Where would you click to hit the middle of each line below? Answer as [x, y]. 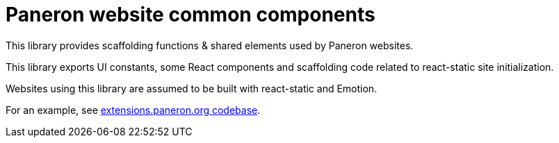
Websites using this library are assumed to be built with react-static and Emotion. [192, 88]
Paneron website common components [191, 15]
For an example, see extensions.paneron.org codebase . [133, 110]
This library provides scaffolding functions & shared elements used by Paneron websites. [210, 45]
